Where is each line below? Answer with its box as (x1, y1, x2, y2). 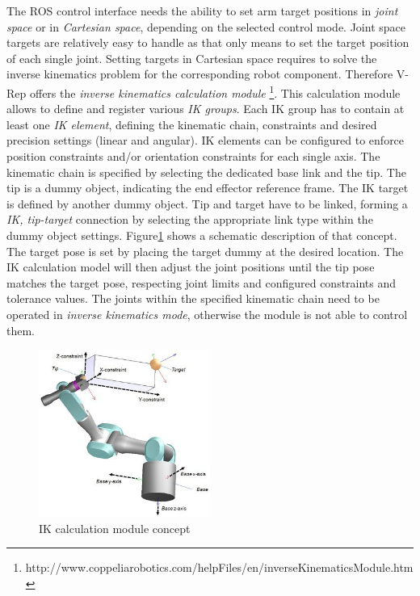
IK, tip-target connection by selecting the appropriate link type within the (6, 211, 373, 228)
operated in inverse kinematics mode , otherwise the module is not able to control (6, 305, 408, 322)
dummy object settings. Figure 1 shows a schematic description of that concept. (6, 226, 397, 243)
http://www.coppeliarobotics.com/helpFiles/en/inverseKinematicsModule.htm (25, 559, 414, 576)
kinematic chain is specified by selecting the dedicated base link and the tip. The (6, 163, 406, 180)
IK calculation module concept (39, 519, 191, 536)
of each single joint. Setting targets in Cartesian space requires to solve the (6, 49, 377, 66)
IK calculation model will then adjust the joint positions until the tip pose (6, 258, 375, 275)
